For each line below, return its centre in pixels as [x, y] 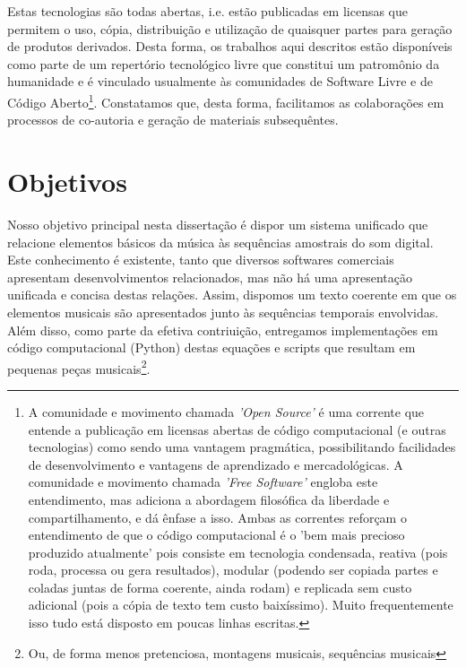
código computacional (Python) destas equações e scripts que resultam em [211, 347]
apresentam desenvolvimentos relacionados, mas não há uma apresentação [210, 277]
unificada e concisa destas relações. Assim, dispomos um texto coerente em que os [232, 295]
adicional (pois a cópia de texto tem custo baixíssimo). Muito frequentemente [241, 605]
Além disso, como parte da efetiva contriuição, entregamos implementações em [223, 330]
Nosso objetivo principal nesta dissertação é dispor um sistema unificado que [218, 224]
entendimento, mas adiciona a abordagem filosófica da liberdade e [209, 499]
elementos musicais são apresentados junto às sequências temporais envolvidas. [223, 312]
